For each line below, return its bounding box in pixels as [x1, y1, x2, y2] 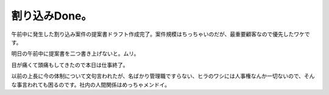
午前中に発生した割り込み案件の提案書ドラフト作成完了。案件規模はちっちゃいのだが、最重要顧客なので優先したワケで [11, 30, 310, 38]
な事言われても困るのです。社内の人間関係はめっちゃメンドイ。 [11, 81, 171, 88]
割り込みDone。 [11, 9, 93, 23]
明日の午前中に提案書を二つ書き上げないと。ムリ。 [11, 50, 140, 57]
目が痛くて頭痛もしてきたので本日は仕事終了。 [11, 61, 129, 68]
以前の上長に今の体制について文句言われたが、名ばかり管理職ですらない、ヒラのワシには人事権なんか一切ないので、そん [11, 72, 315, 80]
